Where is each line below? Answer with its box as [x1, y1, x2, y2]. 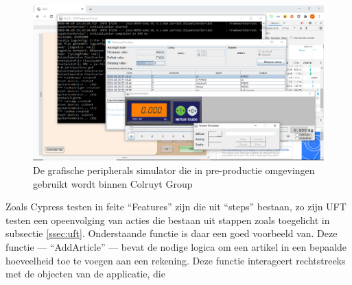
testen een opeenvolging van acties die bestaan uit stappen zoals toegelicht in [5, 212, 330, 227]
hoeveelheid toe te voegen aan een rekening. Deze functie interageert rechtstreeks [5, 253, 346, 267]
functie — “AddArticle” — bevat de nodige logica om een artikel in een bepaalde [5, 240, 347, 254]
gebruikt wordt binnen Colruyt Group [33, 176, 193, 190]
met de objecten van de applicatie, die [5, 267, 165, 281]
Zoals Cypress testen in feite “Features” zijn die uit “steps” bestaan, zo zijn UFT [5, 199, 347, 214]
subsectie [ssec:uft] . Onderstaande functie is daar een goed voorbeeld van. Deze [5, 226, 338, 240]
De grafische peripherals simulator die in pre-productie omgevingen [33, 163, 315, 177]
